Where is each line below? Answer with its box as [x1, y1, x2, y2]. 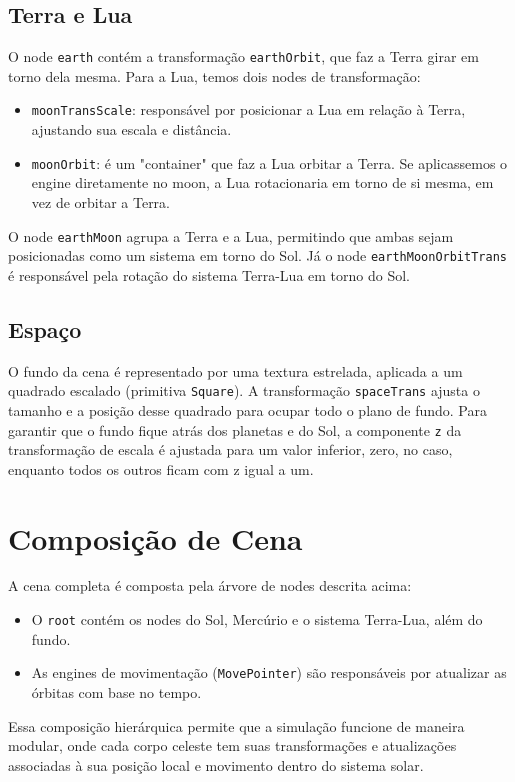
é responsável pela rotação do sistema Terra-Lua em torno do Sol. [8, 264, 410, 285]
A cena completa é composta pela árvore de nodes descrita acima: [8, 575, 412, 596]
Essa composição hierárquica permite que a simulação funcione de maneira [8, 715, 465, 736]
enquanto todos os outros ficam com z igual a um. [8, 458, 314, 479]
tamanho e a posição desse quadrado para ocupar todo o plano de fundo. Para [8, 399, 487, 420]
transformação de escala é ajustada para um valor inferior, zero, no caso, [8, 439, 453, 460]
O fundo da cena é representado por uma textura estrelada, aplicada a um [8, 360, 463, 381]
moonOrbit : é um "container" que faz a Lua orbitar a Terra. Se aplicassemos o [31, 152, 508, 173]
